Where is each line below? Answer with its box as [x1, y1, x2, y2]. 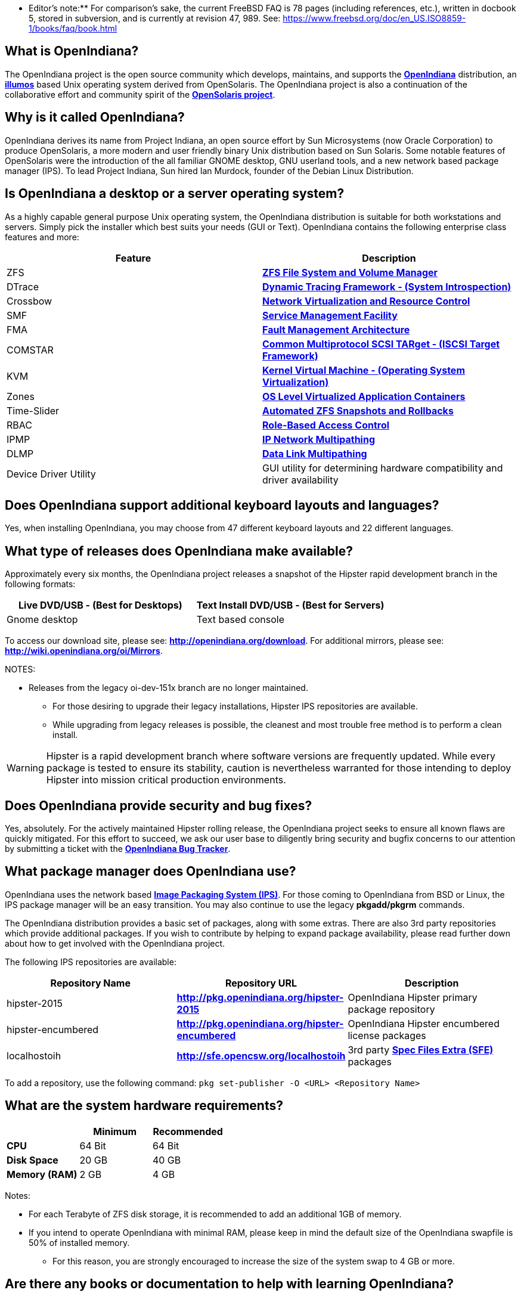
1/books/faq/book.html [29, 23, 117, 33]
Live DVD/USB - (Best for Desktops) [18, 599, 182, 612]
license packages [348, 1029, 426, 1041]
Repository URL [225, 976, 297, 989]
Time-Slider [7, 404, 60, 417]
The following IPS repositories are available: [5, 956, 176, 967]
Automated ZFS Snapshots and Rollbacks [262, 404, 454, 417]
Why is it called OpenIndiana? [5, 110, 185, 125]
